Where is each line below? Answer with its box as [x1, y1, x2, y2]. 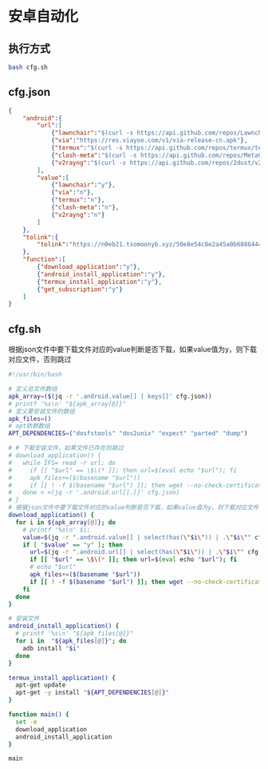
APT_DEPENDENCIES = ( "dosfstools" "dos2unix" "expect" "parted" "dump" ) [8, 430, 248, 438]
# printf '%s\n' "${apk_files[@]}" [15, 630, 134, 638]
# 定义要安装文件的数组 [8, 407, 76, 415]
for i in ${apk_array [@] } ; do [15, 518, 116, 527]
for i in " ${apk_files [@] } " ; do [15, 637, 127, 645]
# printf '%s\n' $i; [22, 526, 91, 534]
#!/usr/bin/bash [8, 370, 62, 378]
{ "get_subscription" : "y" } [37, 285, 124, 293]
